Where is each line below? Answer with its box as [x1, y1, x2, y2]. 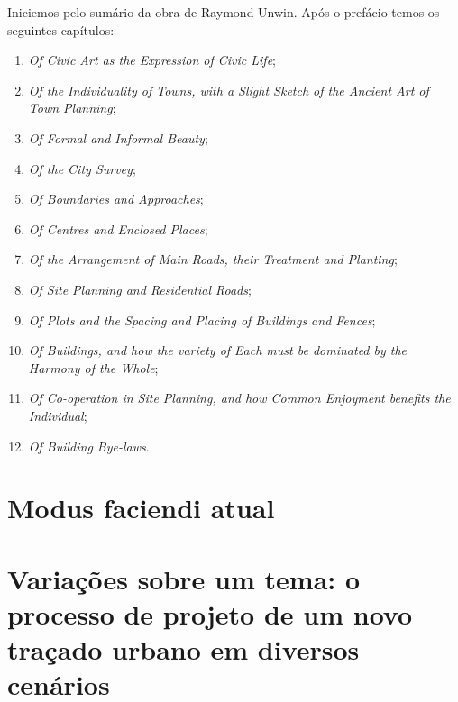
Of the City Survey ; [28, 159, 136, 178]
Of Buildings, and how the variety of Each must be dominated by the [28, 341, 408, 360]
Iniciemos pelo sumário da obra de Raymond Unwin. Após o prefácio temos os [7, 3, 440, 21]
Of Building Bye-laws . [28, 436, 150, 455]
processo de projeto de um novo [7, 595, 413, 632]
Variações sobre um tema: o [7, 560, 361, 597]
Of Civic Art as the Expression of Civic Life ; [28, 50, 277, 69]
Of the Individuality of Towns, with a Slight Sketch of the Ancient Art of [28, 80, 429, 99]
